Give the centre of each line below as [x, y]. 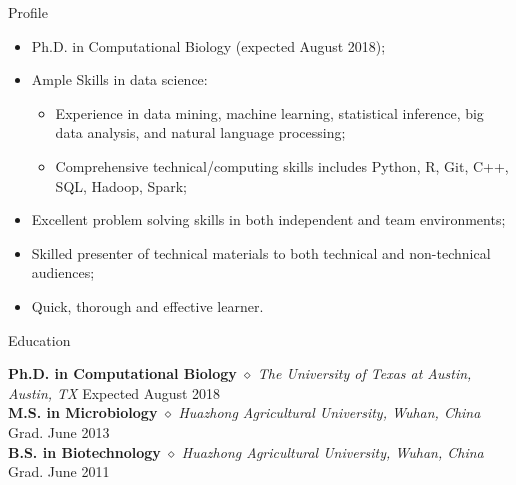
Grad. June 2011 [59, 471]
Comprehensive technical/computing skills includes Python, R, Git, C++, [282, 165]
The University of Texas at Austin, [364, 373]
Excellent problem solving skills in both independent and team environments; [268, 219]
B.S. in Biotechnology [84, 451]
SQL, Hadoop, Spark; [121, 185]
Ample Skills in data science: [119, 79]
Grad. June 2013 [59, 431]
